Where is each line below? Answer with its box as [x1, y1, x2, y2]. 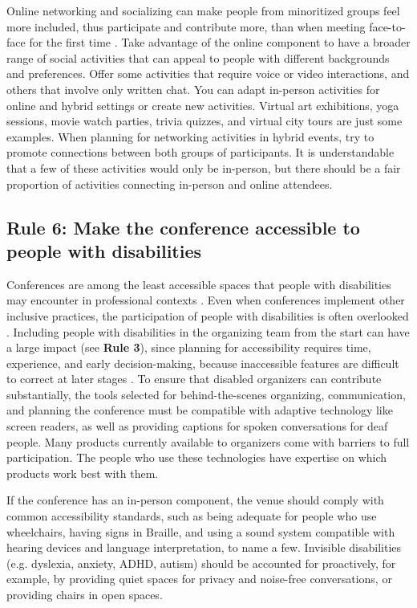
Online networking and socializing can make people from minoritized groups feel [6, 2, 400, 18]
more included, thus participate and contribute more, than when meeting [6, 18, 366, 35]
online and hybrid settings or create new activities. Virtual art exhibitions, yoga [6, 96, 399, 113]
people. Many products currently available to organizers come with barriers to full [6, 433, 410, 450]
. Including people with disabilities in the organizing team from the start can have [6, 323, 410, 340]
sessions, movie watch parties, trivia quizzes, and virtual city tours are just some [6, 112, 403, 129]
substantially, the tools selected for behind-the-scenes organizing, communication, [6, 386, 406, 402]
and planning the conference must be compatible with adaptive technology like [6, 402, 393, 418]
